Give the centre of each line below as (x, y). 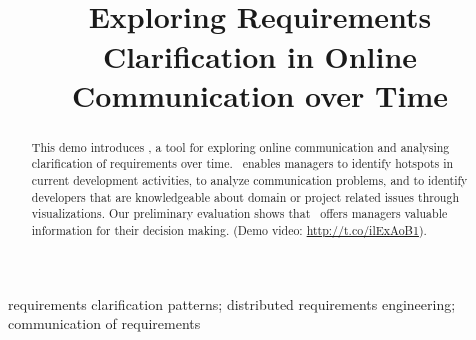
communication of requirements (104, 323)
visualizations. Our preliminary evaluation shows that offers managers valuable (239, 213)
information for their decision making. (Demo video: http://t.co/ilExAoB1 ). (229, 230)
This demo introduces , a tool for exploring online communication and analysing (240, 146)
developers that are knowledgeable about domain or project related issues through (245, 196)
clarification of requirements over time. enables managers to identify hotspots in (242, 163)
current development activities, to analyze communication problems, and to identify (249, 180)
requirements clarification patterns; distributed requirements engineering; (232, 303)
